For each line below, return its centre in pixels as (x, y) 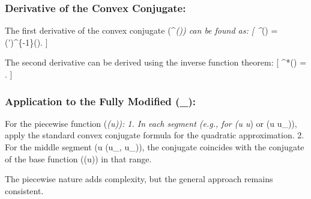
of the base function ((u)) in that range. (78, 158)
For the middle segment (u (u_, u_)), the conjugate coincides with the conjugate (155, 147)
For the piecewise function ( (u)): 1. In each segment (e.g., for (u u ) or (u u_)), (151, 123)
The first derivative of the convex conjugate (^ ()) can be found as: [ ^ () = (141, 30)
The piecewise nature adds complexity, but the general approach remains (139, 179)
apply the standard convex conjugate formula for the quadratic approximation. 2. (155, 135)
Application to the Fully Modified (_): (101, 101)
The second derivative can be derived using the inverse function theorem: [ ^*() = (156, 62)
